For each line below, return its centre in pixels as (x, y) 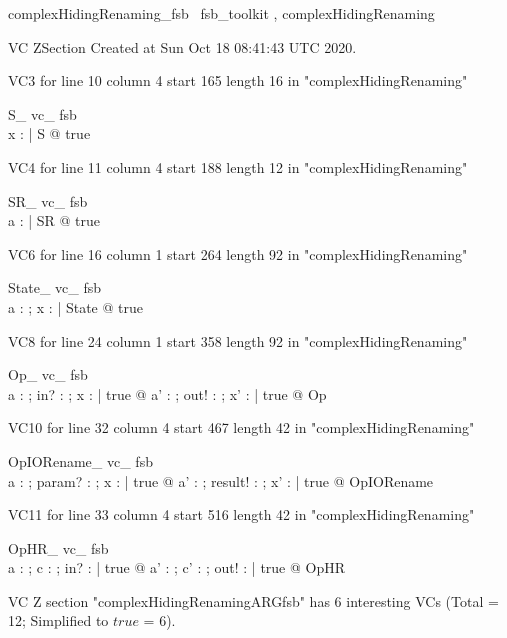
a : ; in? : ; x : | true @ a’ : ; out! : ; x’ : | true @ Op (167, 393)
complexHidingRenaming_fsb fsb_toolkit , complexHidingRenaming (221, 13)
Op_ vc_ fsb (48, 374)
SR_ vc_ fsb (48, 200)
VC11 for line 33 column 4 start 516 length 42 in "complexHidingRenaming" (241, 514)
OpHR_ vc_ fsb (58, 547)
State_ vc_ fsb (55, 287)
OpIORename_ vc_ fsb (80, 460)
